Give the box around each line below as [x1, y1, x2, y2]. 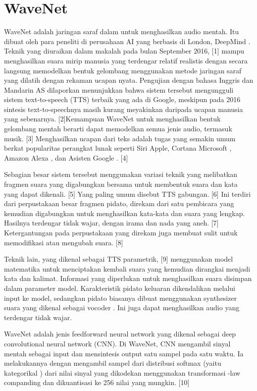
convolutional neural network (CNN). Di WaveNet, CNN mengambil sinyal [4, 338, 231, 348]
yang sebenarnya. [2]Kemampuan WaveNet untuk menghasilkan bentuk [4, 113, 221, 124]
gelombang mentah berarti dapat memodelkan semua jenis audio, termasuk [4, 123, 232, 134]
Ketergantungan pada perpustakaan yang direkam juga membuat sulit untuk [4, 227, 238, 237]
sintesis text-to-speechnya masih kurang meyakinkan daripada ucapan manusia [4, 104, 243, 114]
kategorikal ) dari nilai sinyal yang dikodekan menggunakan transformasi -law [4, 367, 241, 378]
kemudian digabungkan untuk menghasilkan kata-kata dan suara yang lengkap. [4, 208, 245, 218]
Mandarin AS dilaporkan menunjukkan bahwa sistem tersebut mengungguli [4, 84, 234, 95]
